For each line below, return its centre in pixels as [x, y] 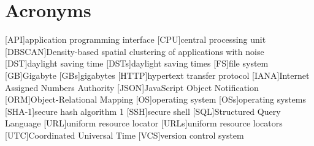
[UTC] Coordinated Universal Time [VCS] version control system [124, 135]
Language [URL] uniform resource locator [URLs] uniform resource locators [144, 123]
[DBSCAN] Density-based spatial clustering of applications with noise [135, 51]
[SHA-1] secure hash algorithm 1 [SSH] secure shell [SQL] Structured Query [143, 111]
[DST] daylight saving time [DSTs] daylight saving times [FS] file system [137, 63]
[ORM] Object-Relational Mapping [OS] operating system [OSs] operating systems [156, 99]
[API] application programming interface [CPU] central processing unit [136, 39]
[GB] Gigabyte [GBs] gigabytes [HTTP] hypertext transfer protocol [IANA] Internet [157, 75]
